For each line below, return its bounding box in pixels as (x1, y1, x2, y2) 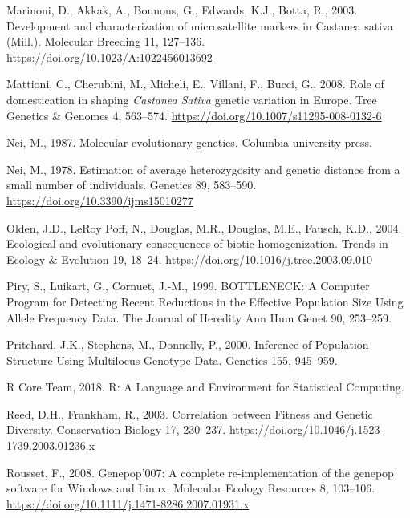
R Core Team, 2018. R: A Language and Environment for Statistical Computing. (6, 378, 404, 395)
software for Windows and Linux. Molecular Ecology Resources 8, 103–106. (6, 480, 375, 496)
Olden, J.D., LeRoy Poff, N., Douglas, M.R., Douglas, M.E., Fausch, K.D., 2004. (6, 219, 402, 236)
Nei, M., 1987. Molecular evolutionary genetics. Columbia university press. (6, 134, 372, 151)
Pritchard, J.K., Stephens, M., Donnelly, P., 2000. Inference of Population (6, 336, 369, 353)
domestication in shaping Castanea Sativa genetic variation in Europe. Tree (6, 91, 377, 107)
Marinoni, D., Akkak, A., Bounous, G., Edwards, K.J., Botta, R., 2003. (6, 2, 358, 18)
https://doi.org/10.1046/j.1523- (229, 421, 384, 438)
